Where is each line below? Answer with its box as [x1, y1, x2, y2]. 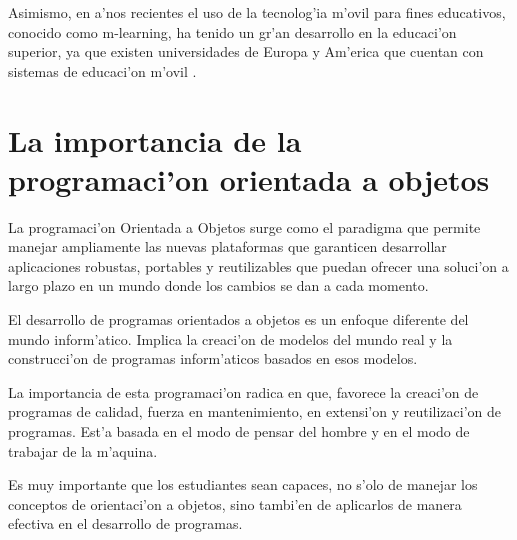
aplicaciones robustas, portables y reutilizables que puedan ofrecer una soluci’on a [8, 255, 509, 276]
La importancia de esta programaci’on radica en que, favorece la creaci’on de [8, 381, 479, 402]
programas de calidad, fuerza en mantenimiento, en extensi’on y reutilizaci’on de [8, 401, 502, 422]
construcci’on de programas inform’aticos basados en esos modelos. [8, 348, 418, 369]
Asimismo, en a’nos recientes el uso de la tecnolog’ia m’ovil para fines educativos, [8, 2, 506, 22]
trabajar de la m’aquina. [8, 440, 158, 461]
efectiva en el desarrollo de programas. [8, 513, 243, 534]
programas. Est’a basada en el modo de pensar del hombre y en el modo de [8, 421, 470, 442]
